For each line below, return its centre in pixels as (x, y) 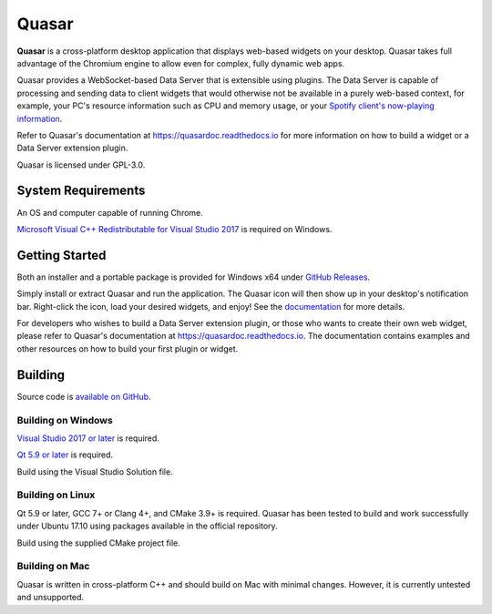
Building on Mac (53, 567)
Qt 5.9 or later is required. (65, 455)
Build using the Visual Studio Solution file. (95, 471)
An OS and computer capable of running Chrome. (110, 212)
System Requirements (81, 191)
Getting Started (61, 255)
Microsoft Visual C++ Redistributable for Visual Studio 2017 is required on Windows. (174, 229)
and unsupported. (51, 598)
